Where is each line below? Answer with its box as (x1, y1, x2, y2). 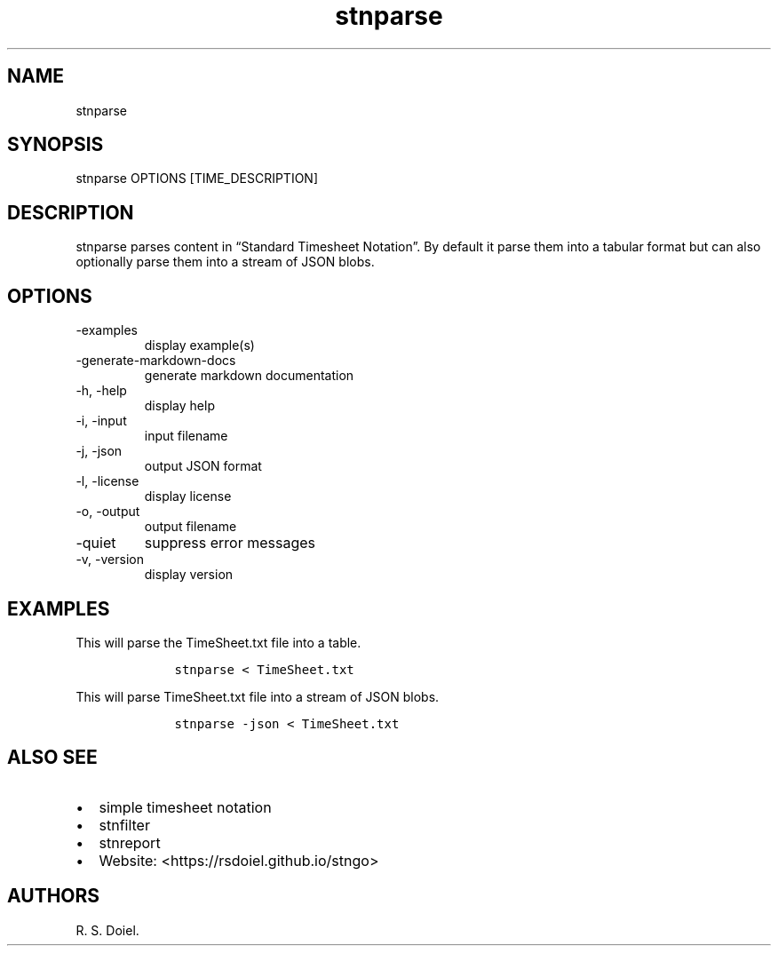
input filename (144, 428, 228, 444)
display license (144, 488, 232, 504)
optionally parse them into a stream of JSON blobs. (75, 254, 375, 270)
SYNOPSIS (7, 133, 104, 156)
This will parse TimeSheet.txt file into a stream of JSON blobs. (75, 688, 440, 704)
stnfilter (99, 815, 150, 834)
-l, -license (75, 473, 139, 489)
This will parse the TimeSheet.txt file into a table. (75, 634, 361, 650)
